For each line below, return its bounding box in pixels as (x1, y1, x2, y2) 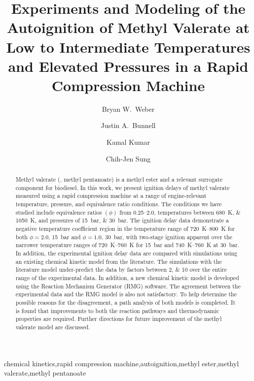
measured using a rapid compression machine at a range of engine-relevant (15, 191, 207, 200)
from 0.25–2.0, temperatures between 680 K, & (119, 208, 241, 216)
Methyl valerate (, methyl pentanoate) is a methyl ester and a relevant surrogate (15, 175, 222, 184)
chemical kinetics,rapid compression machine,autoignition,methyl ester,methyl (4, 358, 239, 368)
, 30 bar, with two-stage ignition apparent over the (101, 232, 232, 241)
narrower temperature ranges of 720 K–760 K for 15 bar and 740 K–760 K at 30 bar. (15, 241, 240, 249)
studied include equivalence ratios (15, 208, 102, 216)
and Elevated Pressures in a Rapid (8, 56, 249, 76)
